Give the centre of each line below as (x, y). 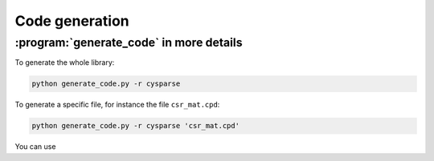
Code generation (72, 21)
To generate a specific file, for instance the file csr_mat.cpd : (117, 105)
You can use (35, 147)
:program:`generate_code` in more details (129, 42)
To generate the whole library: (65, 62)
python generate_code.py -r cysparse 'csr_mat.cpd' (136, 126)
